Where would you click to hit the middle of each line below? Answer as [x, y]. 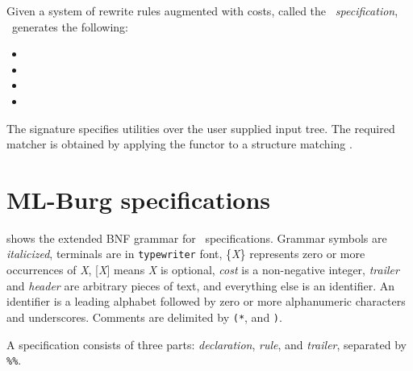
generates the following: [70, 26]
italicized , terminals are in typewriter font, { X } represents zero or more [186, 254]
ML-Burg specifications [139, 199]
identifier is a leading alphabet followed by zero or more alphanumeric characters [206, 301]
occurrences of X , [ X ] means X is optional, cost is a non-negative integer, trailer [203, 270]
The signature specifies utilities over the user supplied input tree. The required [201, 128]
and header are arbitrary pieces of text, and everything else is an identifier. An [201, 285]
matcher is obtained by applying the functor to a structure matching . [179, 144]
